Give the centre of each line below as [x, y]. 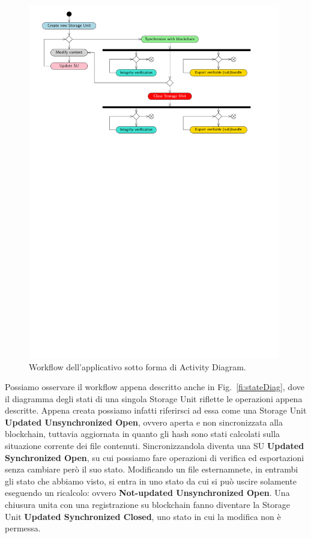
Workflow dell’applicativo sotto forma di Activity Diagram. [137, 366]
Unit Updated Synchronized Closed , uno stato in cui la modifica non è [143, 516]
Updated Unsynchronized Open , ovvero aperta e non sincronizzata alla [144, 422]
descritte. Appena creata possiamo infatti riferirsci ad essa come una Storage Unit [156, 410]
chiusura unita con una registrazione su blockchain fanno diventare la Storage [147, 505]
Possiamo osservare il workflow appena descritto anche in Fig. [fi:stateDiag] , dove [155, 387]
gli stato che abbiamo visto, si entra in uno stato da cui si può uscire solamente [151, 481]
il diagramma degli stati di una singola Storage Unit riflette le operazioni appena [154, 398]
